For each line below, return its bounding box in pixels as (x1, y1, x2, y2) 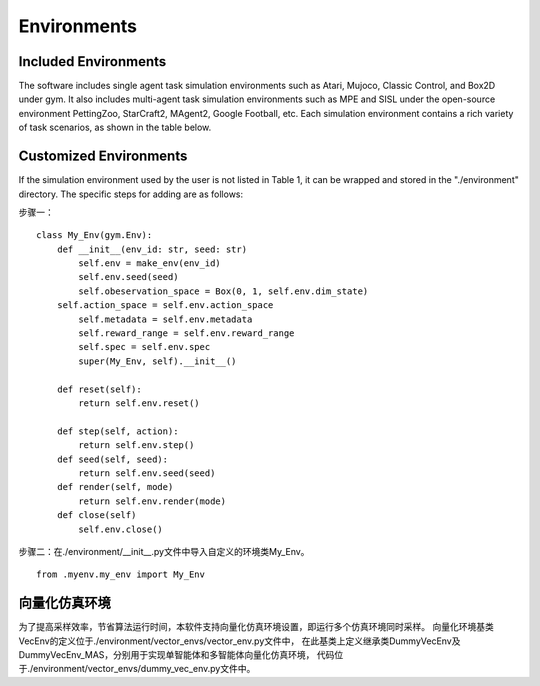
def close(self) (56, 510, 137, 521)
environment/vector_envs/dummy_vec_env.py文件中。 (33, 663, 256, 675)
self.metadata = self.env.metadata (78, 313, 253, 325)
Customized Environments (18, 148, 188, 165)
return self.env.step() (78, 440, 195, 451)
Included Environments (18, 53, 167, 70)
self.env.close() (78, 523, 164, 535)
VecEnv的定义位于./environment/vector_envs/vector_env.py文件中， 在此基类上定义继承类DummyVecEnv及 (18, 635, 461, 647)
